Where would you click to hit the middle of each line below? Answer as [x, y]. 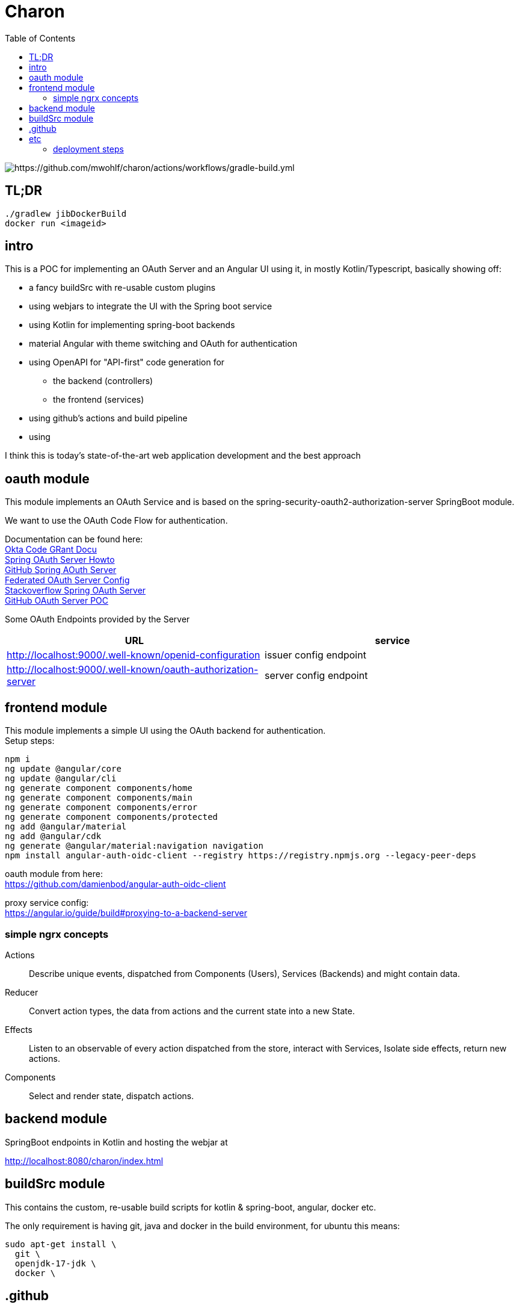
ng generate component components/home [99, 788]
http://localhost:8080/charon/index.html [84, 1161]
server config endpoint [316, 676]
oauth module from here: [54, 874]
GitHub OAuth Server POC [57, 601]
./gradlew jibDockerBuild [66, 213]
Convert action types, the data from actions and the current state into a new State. [192, 1011]
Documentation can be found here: [74, 539]
